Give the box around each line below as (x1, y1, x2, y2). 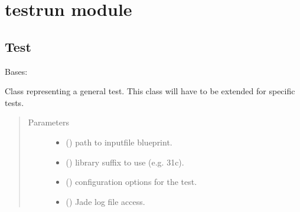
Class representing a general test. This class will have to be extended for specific (5, 85, 295, 97)
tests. (5, 96, 24, 108)
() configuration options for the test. (66, 175, 197, 188)
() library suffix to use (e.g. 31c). (66, 155, 184, 168)
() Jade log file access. (66, 195, 145, 207)
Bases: (5, 65, 28, 77)
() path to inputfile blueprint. (66, 135, 172, 148)
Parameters (28, 116, 69, 128)
